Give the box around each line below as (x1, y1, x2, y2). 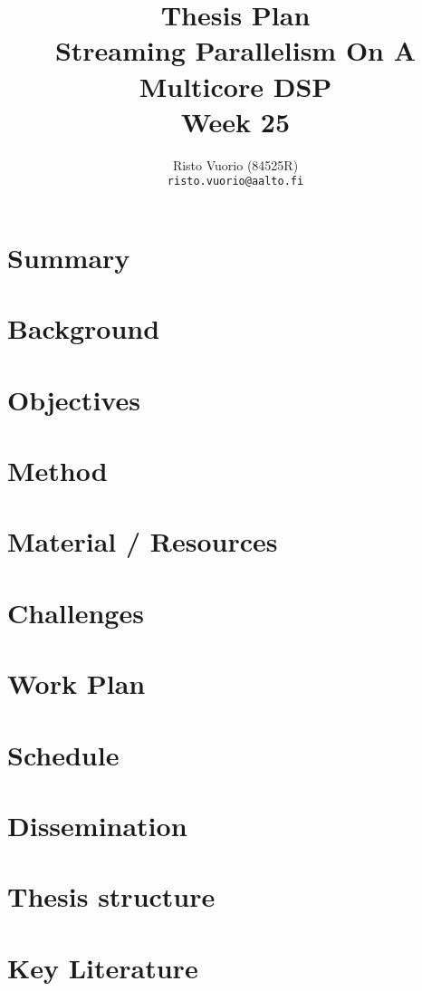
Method (7, 452, 108, 489)
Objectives (7, 380, 140, 418)
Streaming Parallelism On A (54, 32, 417, 69)
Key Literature (7, 948, 198, 986)
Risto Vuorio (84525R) (172, 155, 299, 174)
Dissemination (7, 806, 187, 843)
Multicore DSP (139, 67, 332, 104)
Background (7, 310, 160, 347)
